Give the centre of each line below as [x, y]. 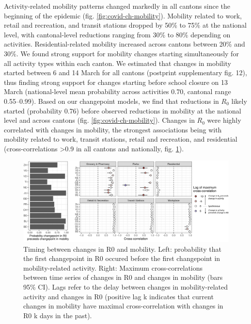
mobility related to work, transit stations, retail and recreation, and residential [121, 139]
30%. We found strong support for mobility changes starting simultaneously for [121, 53]
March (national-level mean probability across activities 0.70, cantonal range [118, 91]
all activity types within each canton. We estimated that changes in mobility [118, 63]
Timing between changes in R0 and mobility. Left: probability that [122, 249]
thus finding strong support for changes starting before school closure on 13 [116, 82]
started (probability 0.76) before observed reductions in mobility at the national [123, 110]
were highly [224, 120]
